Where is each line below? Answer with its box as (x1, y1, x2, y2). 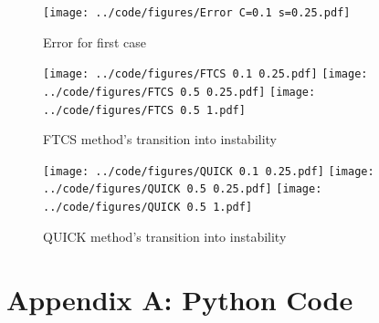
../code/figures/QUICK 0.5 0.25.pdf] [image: (43, 182, 322, 196)
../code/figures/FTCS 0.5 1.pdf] (43, 103, 246, 117)
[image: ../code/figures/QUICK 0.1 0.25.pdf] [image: (43, 164, 374, 178)
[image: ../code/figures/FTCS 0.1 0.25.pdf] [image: (43, 68, 368, 81)
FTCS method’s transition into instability (43, 130, 278, 149)
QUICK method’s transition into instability (43, 226, 287, 245)
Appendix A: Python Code (6, 280, 353, 318)
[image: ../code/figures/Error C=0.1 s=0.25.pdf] (43, 6, 351, 19)
